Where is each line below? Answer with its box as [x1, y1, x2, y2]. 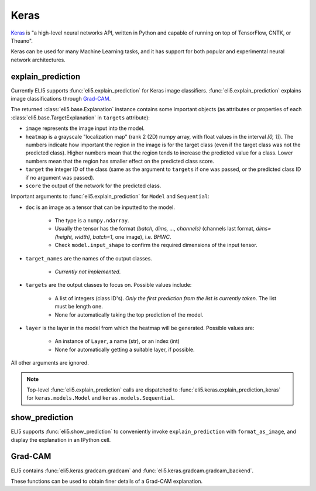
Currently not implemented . [54, 268, 121, 275]
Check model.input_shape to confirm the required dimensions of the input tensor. [54, 242, 257, 249]
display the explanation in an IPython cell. [11, 436, 111, 443]
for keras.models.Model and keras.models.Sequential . [26, 394, 175, 401]
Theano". [11, 37, 33, 44]
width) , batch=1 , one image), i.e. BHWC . [74, 233, 171, 240]
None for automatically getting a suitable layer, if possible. [54, 346, 195, 353]
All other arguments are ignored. [11, 359, 89, 366]
